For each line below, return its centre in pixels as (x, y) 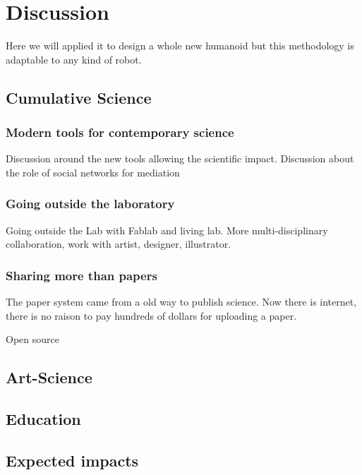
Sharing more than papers (82, 275)
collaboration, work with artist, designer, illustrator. (119, 244)
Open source (32, 339)
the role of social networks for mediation (93, 172)
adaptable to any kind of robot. (74, 59)
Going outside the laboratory (90, 204)
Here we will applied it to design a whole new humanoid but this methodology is (180, 46)
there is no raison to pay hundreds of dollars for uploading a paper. (151, 315)
